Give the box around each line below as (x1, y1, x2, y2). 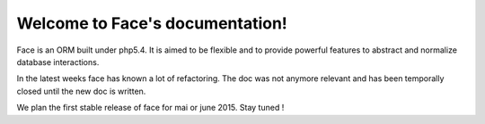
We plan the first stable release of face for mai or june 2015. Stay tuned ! (16, 103, 285, 113)
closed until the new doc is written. (16, 86, 146, 96)
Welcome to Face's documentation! (16, 13, 287, 33)
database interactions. (16, 56, 100, 67)
